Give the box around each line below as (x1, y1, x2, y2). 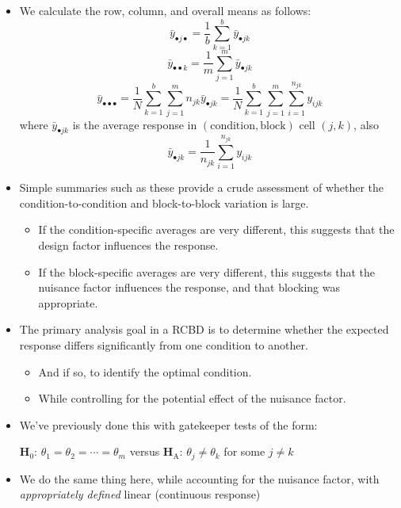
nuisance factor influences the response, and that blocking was (38, 279, 341, 296)
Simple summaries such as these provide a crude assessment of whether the (19, 179, 384, 196)
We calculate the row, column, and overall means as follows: (19, 2, 311, 18)
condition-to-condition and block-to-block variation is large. (19, 194, 309, 211)
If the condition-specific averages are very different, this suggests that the (38, 221, 395, 238)
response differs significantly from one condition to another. (19, 336, 308, 353)
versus (129, 443, 160, 460)
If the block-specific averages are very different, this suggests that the (38, 263, 376, 280)
